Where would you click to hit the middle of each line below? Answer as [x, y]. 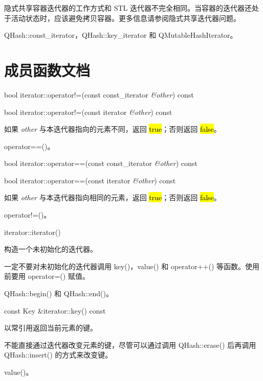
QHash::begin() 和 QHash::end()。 [59, 293]
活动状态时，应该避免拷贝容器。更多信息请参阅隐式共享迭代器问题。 [126, 18]
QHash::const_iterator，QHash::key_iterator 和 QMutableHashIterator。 [121, 35]
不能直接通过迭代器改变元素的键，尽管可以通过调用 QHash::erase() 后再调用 [130, 344]
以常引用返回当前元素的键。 [51, 328]
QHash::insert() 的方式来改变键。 [58, 355]
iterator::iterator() [32, 232]
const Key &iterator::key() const [55, 310]
